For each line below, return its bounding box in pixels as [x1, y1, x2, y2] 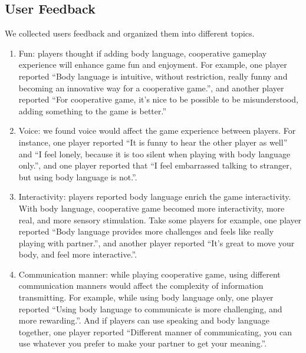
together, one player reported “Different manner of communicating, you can [18, 325, 292, 338]
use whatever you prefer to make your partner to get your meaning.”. [18, 337, 267, 349]
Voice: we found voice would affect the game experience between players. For [18, 124, 296, 137]
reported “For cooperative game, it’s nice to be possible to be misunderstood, [18, 93, 298, 105]
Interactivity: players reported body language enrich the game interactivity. [18, 190, 291, 203]
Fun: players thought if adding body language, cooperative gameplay [18, 47, 267, 59]
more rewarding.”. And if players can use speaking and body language [18, 314, 269, 326]
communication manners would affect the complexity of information [18, 279, 264, 292]
